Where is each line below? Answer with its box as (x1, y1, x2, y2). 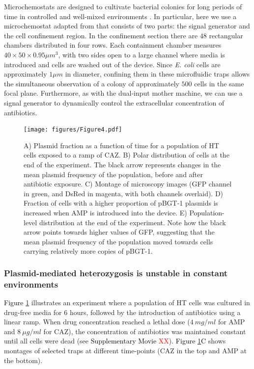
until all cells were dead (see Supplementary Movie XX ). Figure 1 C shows (4, 336, 226, 346)
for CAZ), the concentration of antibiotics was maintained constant (43, 326, 246, 336)
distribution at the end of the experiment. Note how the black (39, 217, 226, 227)
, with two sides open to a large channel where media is (58, 49, 225, 59)
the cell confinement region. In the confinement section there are (4, 30, 198, 40)
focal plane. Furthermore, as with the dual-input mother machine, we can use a (4, 88, 243, 98)
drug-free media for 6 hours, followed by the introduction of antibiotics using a (4, 307, 241, 317)
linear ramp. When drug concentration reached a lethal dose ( (4, 316, 190, 327)
